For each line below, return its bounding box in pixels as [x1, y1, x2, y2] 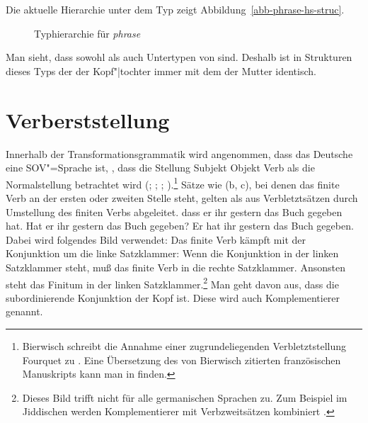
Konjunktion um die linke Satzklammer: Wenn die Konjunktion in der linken [6, 246, 339, 261]
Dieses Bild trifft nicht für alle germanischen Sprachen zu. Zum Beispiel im [22, 390, 347, 405]
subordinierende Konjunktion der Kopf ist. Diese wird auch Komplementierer [6, 290, 340, 305]
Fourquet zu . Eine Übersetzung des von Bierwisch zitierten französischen [22, 352, 341, 367]
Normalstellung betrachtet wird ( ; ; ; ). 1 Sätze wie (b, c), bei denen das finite [6, 174, 340, 191]
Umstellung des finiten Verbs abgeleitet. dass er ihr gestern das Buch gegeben [6, 204, 343, 219]
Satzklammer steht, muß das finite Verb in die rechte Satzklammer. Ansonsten [6, 259, 345, 274]
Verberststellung [6, 105, 170, 134]
